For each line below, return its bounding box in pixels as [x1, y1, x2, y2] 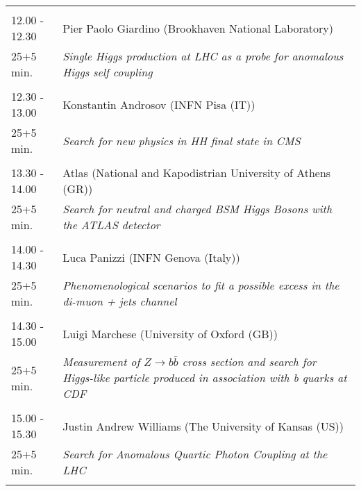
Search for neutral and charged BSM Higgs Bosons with [62, 201, 333, 217]
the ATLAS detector [62, 217, 160, 233]
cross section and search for [182, 353, 317, 369]
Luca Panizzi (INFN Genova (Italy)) [62, 249, 240, 265]
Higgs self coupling [62, 64, 153, 80]
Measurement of [62, 353, 140, 369]
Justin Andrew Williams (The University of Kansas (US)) [62, 417, 344, 434]
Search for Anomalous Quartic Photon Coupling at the [62, 446, 328, 462]
